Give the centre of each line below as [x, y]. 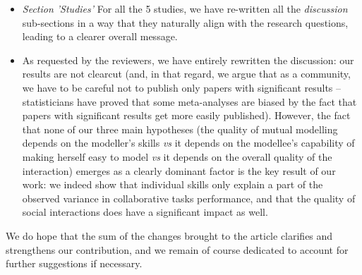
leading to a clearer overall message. [100, 36]
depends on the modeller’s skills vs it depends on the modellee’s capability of [188, 143]
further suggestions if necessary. [74, 263]
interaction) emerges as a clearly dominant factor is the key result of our [179, 170]
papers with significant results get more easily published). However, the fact [186, 115]
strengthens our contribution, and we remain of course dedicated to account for [177, 249]
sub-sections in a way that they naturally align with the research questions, [185, 22]
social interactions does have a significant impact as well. [145, 212]
